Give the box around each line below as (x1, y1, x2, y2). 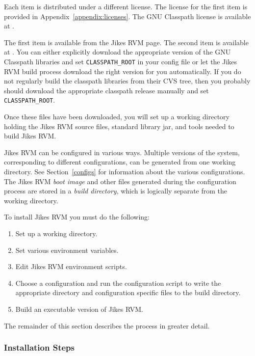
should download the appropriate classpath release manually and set (4, 85, 209, 95)
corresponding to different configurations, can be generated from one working (4, 157, 236, 167)
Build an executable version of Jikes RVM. (15, 303, 143, 314)
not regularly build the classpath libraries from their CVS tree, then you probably (4, 76, 251, 86)
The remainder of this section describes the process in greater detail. (4, 320, 210, 330)
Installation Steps (4, 341, 75, 354)
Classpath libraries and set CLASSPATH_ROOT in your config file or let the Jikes (4, 56, 237, 66)
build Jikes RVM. (4, 131, 56, 141)
